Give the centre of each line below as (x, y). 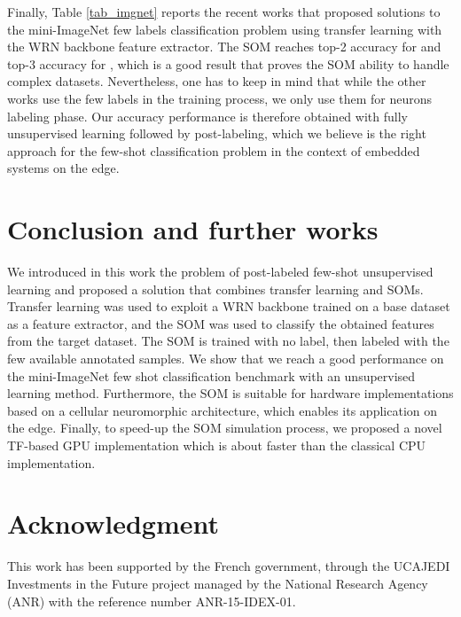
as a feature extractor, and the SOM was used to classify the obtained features (221, 323)
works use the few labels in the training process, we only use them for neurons (220, 98)
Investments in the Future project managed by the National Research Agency (218, 583)
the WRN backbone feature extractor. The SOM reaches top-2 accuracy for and (224, 47)
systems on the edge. (63, 168)
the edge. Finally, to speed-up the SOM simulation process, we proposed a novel (225, 428)
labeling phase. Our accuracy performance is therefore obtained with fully (207, 116)
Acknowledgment (113, 523)
